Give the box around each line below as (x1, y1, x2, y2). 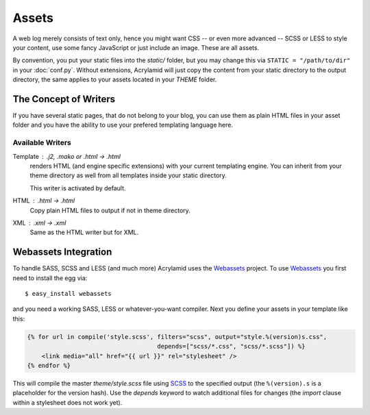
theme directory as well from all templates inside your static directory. (29, 171, 227, 179)
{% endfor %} (27, 362, 71, 369)
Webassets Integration (12, 247, 112, 258)
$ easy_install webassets (25, 290, 112, 297)
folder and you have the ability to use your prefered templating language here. (12, 121, 233, 129)
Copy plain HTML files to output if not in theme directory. (29, 206, 191, 214)
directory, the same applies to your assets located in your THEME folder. (12, 75, 217, 84)
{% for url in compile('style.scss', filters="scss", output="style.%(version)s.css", (27, 333, 328, 340)
